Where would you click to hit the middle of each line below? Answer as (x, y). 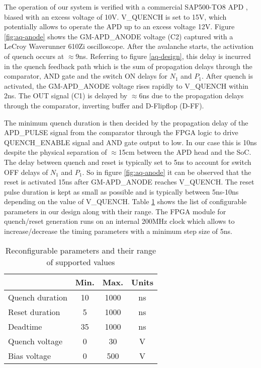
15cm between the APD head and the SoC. (185, 152)
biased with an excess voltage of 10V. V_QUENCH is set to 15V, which (115, 16)
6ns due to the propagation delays (191, 96)
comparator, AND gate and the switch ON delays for (86, 76)
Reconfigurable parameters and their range (81, 250)
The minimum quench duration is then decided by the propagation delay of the (126, 122)
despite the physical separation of (56, 152)
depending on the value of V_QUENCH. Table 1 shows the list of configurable (125, 201)
